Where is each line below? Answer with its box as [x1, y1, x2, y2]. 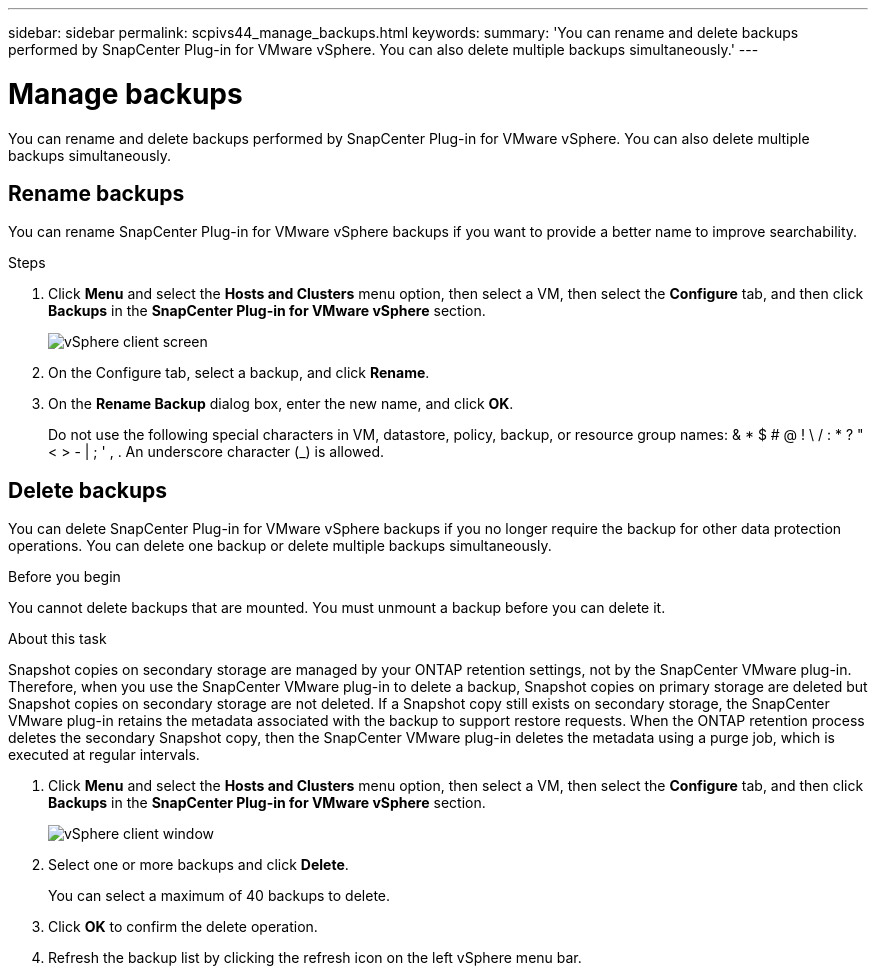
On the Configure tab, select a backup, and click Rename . [48, 364, 430, 382]
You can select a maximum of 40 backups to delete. [48, 887, 391, 905]
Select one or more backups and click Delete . [48, 856, 349, 874]
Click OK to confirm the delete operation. [48, 918, 318, 936]
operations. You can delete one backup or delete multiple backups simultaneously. [8, 537, 552, 555]
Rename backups [8, 180, 185, 206]
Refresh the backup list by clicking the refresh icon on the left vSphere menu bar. [48, 949, 582, 967]
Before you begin [8, 568, 121, 586]
